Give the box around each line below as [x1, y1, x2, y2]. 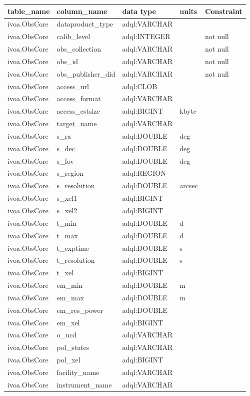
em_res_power [56, 304, 103, 315]
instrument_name [56, 379, 112, 389]
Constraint [204, 6, 242, 16]
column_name [56, 6, 107, 16]
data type [122, 6, 156, 16]
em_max [56, 292, 84, 302]
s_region [56, 168, 84, 178]
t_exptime [56, 242, 89, 253]
